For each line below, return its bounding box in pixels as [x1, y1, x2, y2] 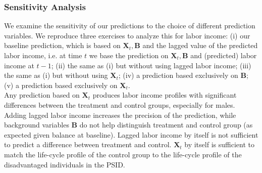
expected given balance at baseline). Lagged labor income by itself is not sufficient [4, 129, 258, 140]
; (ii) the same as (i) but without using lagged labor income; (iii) [51, 60, 251, 70]
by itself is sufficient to [184, 139, 254, 150]
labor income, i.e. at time [4, 50, 82, 60]
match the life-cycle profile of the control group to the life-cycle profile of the [4, 149, 242, 159]
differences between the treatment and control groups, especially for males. [4, 99, 235, 110]
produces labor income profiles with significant [92, 90, 237, 100]
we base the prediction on [89, 50, 169, 60]
